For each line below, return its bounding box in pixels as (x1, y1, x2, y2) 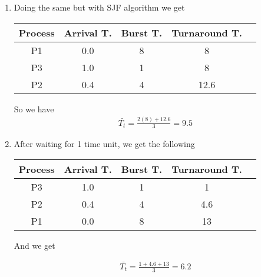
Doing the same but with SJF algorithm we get (14, 1, 185, 13)
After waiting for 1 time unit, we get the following (14, 138, 195, 150)
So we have (14, 102, 54, 115)
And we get (14, 239, 55, 251)
